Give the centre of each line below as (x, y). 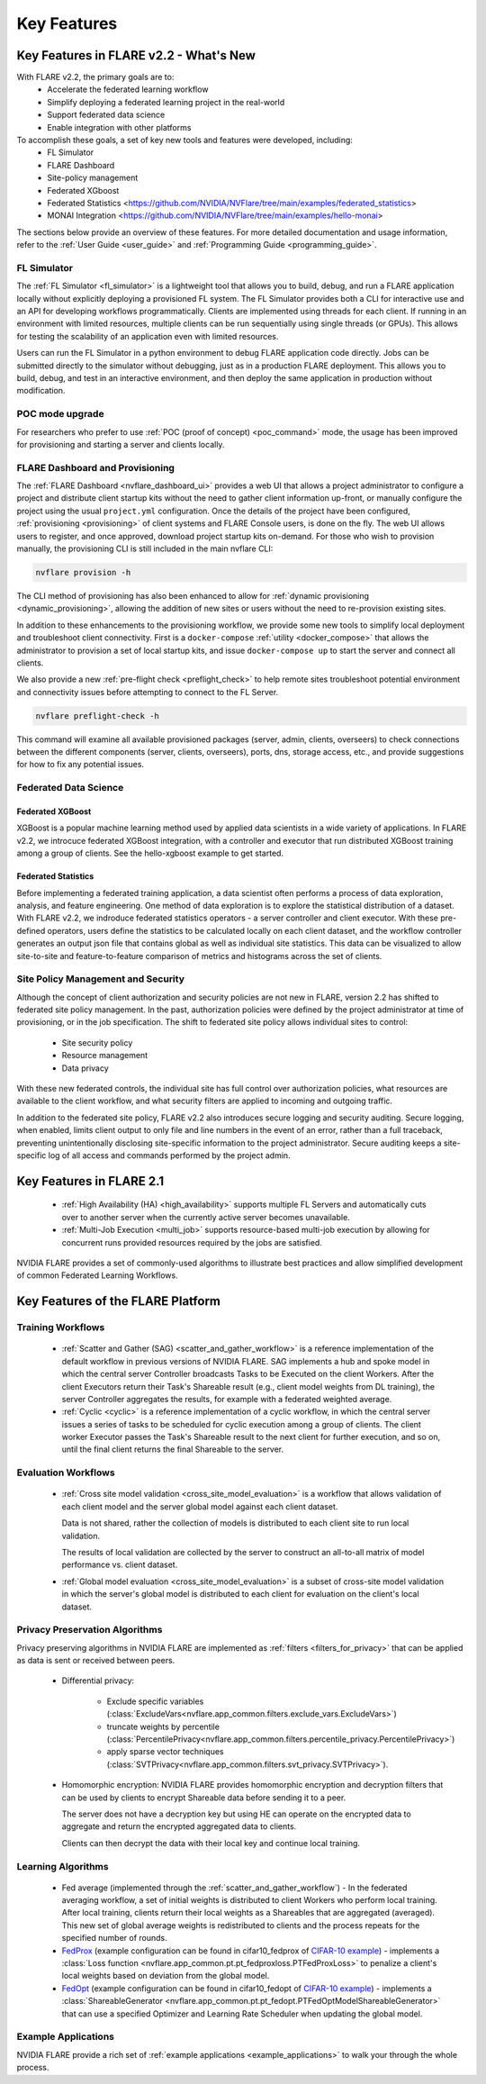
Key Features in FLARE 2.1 (90, 1181)
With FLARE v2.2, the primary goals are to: (95, 77)
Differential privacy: (98, 1681)
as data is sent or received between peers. (96, 1661)
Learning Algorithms (63, 1866)
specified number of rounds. (115, 1938)
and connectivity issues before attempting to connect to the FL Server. (148, 692)
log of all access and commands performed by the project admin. (170, 1155)
